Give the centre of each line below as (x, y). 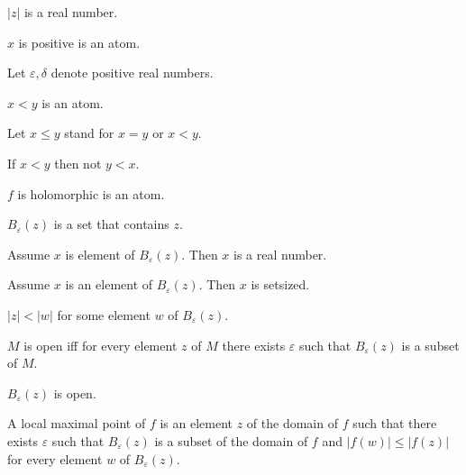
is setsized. (280, 284)
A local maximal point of (77, 423)
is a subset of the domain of (231, 440)
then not (78, 163)
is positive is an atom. (79, 42)
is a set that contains (111, 224)
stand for (89, 133)
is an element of (109, 284)
